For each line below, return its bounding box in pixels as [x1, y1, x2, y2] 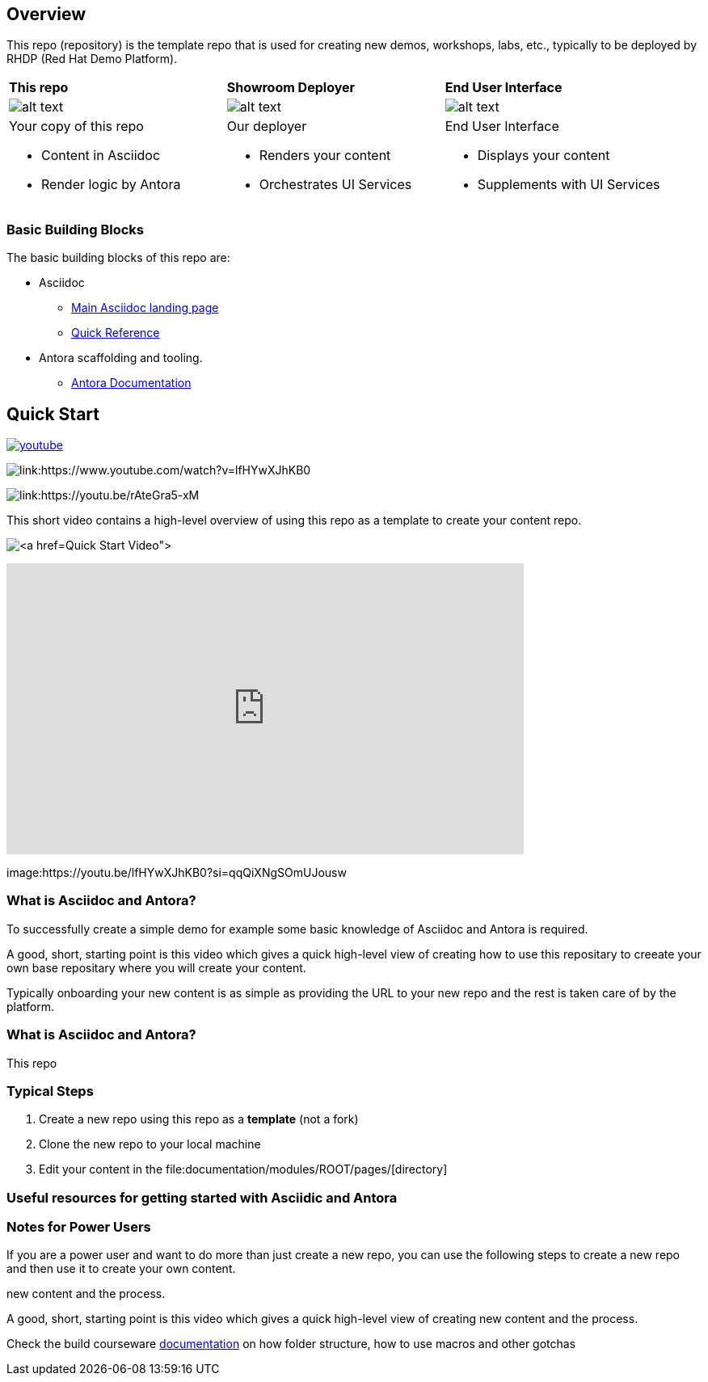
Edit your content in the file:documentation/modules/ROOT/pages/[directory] [39, 1162, 448, 1177]
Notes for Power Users [6, 1219, 151, 1236]
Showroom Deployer [226, 79, 356, 96]
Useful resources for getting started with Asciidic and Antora [6, 1189, 398, 1206]
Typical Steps [6, 1082, 94, 1099]
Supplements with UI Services [477, 176, 660, 193]
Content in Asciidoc [41, 147, 161, 164]
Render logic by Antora [41, 176, 181, 193]
